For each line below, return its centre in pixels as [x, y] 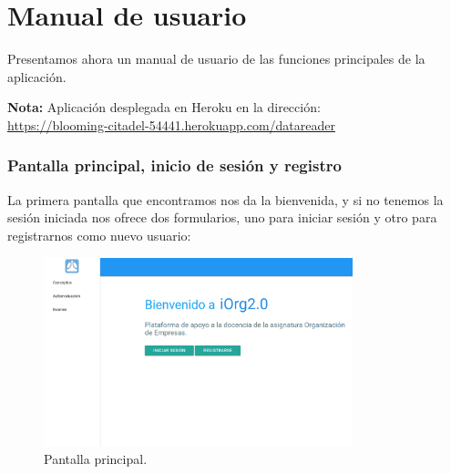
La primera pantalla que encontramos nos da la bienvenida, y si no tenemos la [225, 199]
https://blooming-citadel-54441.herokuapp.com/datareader [171, 124]
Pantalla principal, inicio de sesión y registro [174, 165]
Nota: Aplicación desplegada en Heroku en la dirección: [164, 107]
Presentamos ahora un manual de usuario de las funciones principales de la [216, 59]
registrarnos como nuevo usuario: [99, 235]
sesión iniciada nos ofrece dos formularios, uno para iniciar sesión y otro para [222, 217]
